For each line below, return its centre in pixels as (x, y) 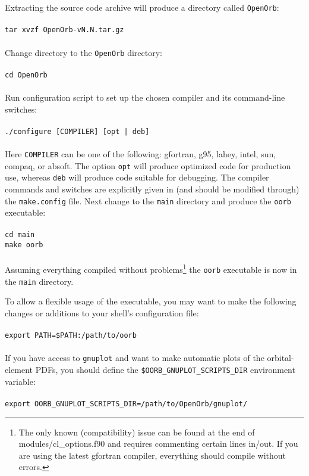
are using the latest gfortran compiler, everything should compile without (152, 455)
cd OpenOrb (26, 75)
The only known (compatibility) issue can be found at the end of (137, 432)
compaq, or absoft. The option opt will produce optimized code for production (148, 165)
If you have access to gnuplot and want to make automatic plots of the (135, 358)
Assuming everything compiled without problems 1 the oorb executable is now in (151, 268)
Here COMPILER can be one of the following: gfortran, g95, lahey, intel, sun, (141, 154)
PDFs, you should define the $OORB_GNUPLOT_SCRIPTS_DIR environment (165, 369)
